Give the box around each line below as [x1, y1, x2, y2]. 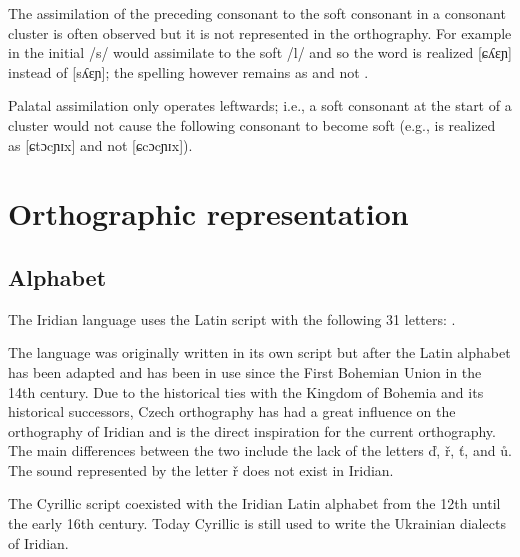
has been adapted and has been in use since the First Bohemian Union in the [8, 361, 482, 382]
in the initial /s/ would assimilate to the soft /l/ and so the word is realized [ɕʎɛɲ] [8, 42, 512, 63]
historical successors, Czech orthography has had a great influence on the [8, 401, 456, 422]
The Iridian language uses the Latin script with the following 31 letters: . [8, 308, 456, 329]
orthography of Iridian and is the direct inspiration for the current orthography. [8, 420, 496, 441]
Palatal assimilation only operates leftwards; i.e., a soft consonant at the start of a [8, 95, 512, 116]
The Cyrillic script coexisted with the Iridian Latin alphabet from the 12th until [8, 493, 501, 514]
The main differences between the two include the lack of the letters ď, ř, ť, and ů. [8, 440, 512, 461]
